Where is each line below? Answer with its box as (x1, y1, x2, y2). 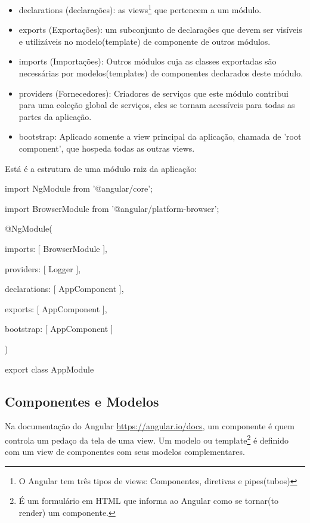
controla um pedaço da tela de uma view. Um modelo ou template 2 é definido (5, 432, 289, 446)
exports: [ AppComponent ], (5, 302, 107, 315)
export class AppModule (5, 362, 94, 375)
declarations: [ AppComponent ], (5, 282, 124, 295)
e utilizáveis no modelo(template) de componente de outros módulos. (18, 35, 271, 47)
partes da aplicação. (18, 110, 92, 122)
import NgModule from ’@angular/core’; (5, 182, 153, 195)
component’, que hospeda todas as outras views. (18, 142, 195, 154)
